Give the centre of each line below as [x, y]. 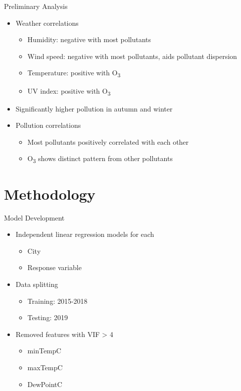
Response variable [54, 267]
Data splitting [37, 284]
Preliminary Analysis [36, 6]
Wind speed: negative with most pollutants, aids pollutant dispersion [132, 56]
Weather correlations [47, 23]
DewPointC [45, 384]
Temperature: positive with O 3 [74, 73]
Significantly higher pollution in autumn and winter [94, 108]
